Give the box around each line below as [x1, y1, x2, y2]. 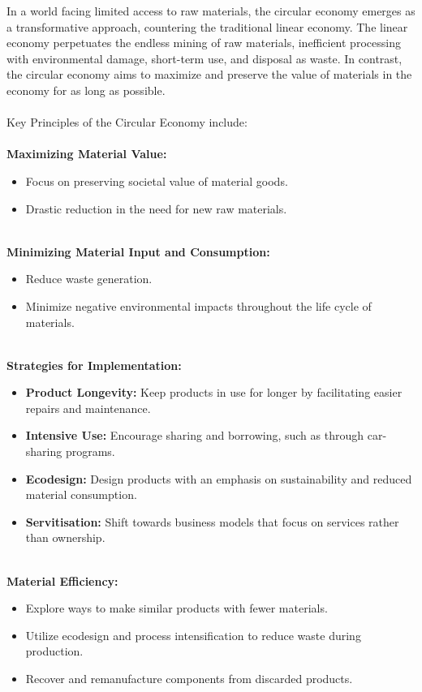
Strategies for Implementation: [6, 356, 182, 373]
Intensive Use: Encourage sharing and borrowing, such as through [25, 427, 364, 444]
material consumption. [25, 486, 137, 503]
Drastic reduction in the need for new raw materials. [25, 200, 287, 217]
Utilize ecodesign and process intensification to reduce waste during [25, 626, 361, 643]
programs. [65, 443, 115, 460]
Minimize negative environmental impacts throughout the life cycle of [25, 297, 372, 314]
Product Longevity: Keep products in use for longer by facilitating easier [25, 384, 403, 401]
